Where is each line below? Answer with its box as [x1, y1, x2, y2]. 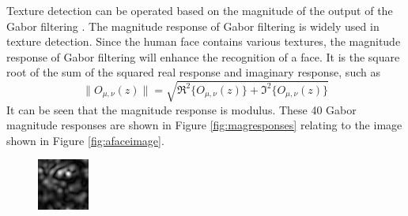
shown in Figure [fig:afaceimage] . [6, 132, 164, 148]
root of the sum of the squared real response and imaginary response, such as [6, 64, 380, 80]
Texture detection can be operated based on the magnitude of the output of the [6, 2, 393, 18]
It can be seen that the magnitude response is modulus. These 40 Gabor [6, 101, 357, 117]
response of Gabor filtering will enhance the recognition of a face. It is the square [6, 48, 400, 65]
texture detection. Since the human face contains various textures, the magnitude [6, 33, 401, 50]
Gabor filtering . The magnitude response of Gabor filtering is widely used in [6, 17, 380, 34]
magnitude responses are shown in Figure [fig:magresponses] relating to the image [6, 117, 402, 133]
